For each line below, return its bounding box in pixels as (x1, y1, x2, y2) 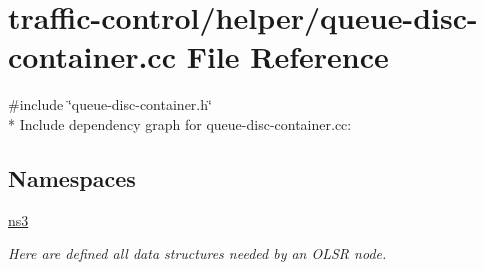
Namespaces (8, 162, 136, 193)
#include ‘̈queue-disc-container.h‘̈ (8, 94, 212, 115)
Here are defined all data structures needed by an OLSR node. (8, 243, 387, 264)
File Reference (186, 36, 389, 77)
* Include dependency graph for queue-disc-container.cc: (8, 113, 352, 134)
